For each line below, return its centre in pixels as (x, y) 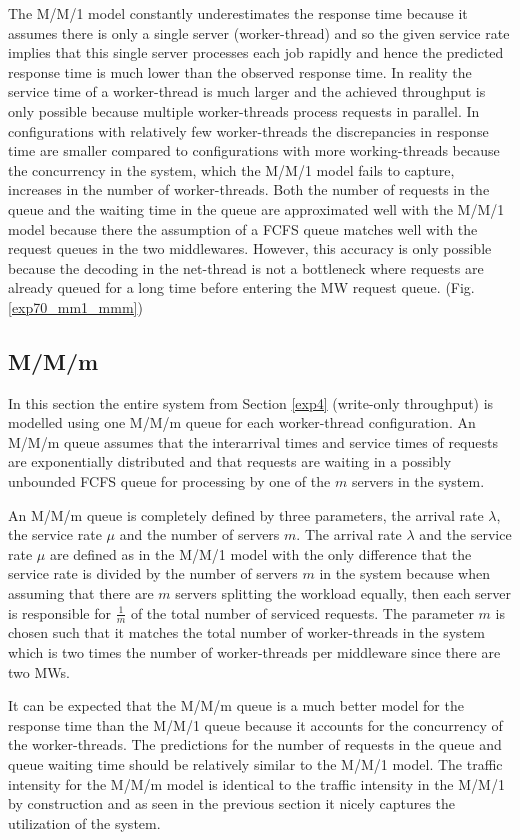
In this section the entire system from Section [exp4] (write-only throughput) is (251, 402)
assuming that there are (81, 593)
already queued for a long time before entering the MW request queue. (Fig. (241, 287)
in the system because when (404, 573)
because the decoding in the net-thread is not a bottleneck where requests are (246, 267)
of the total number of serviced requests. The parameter (302, 612)
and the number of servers (199, 534)
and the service (465, 534)
